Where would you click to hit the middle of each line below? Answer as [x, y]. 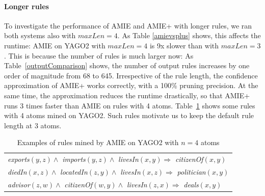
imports [74, 159]
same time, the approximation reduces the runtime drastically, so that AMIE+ [127, 95]
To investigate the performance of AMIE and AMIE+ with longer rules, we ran [128, 25]
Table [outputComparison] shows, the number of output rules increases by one [127, 65]
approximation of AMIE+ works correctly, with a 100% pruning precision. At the [131, 85]
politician [191, 172]
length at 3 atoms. [33, 125]
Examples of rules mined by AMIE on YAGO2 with [98, 142]
